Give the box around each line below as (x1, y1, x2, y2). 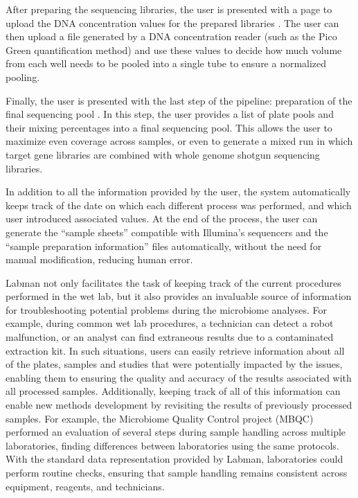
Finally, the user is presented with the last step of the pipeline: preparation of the (6, 93, 352, 107)
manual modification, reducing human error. (6, 252, 193, 267)
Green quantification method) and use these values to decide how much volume (6, 42, 342, 57)
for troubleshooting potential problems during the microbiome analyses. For (6, 302, 327, 317)
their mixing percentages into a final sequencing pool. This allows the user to (6, 120, 332, 134)
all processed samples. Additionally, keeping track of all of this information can (6, 384, 341, 398)
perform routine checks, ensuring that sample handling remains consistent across (6, 465, 348, 479)
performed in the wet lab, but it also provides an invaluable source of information (6, 289, 352, 303)
